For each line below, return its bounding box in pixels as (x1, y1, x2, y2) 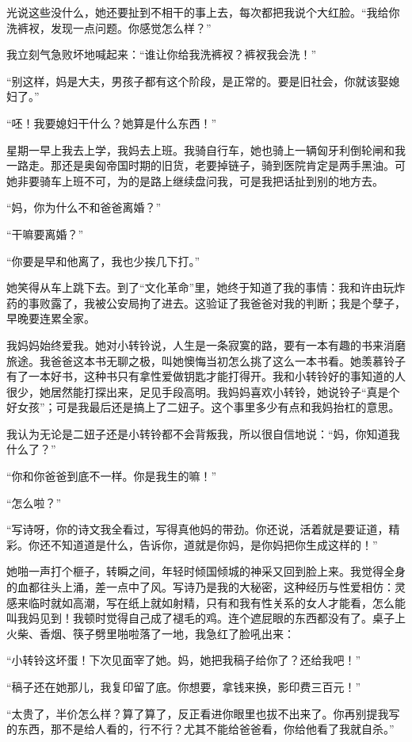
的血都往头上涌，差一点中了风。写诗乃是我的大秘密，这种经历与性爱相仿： (6, 579, 395, 595)
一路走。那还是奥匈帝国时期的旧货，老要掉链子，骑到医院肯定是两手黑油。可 (6, 157, 406, 174)
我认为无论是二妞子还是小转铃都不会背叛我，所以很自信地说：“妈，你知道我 (6, 425, 400, 442)
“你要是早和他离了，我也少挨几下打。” (6, 252, 200, 269)
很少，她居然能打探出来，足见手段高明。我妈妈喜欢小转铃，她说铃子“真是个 (6, 383, 400, 400)
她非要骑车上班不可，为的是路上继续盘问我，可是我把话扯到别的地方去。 (6, 172, 383, 189)
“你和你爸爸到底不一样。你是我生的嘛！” (6, 468, 217, 484)
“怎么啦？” (6, 494, 62, 511)
